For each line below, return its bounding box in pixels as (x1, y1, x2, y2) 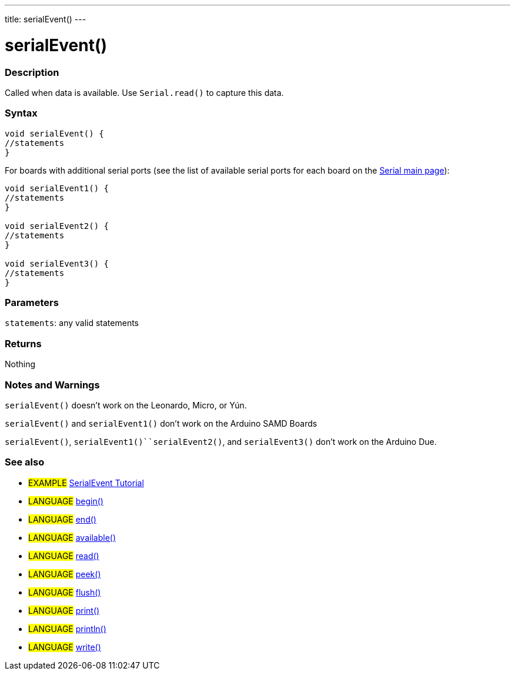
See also (5, 456, 45, 468)
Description (5, 66, 59, 78)
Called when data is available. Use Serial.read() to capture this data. (5, 87, 284, 98)
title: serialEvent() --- (5, 14, 86, 24)
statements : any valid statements (5, 318, 139, 328)
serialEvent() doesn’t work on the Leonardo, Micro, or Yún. (5, 400, 247, 410)
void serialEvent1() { (5, 183, 109, 193)
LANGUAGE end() (28, 514, 96, 524)
